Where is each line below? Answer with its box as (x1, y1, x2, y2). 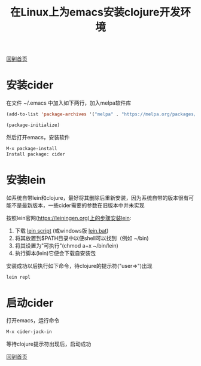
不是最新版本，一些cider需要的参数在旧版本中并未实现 (11, 202, 145, 209)
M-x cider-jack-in (6, 329, 52, 335)
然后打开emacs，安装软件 (6, 133, 70, 141)
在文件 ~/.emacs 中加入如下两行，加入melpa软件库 (6, 99, 132, 106)
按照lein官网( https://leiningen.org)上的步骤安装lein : (6, 214, 132, 221)
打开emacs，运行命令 (6, 317, 60, 324)
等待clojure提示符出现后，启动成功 (6, 340, 92, 347)
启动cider (6, 296, 54, 310)
